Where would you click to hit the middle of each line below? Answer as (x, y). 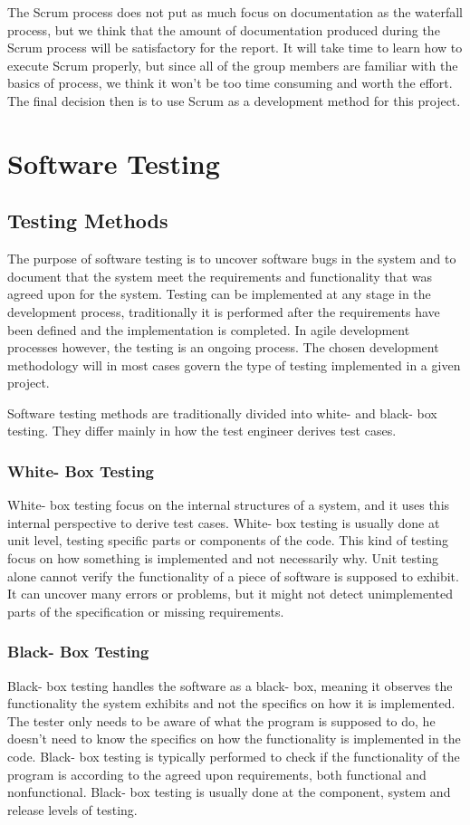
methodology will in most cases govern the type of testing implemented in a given (234, 365)
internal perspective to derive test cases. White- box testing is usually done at (224, 522)
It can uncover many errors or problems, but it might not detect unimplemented (230, 594)
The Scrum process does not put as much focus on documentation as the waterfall (235, 12)
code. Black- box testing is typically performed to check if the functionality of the (234, 757)
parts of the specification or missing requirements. (146, 611)
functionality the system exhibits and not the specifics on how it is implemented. (231, 703)
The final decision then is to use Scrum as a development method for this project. (234, 100)
